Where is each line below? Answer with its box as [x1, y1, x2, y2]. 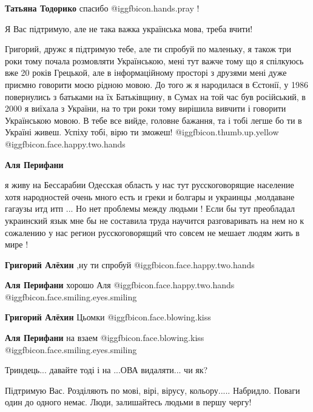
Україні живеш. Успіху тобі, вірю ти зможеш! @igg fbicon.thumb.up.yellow [5, 126, 279, 138]
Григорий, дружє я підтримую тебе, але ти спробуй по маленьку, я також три [5, 42, 292, 55]
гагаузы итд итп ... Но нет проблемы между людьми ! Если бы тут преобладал [5, 202, 295, 215]
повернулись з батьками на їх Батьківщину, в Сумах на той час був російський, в [5, 90, 306, 103]
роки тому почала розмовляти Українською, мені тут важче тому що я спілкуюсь [5, 54, 304, 67]
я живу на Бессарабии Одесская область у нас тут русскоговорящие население [5, 178, 294, 191]
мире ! [5, 238, 29, 251]
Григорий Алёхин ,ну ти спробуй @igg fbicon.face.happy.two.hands [5, 258, 255, 271]
